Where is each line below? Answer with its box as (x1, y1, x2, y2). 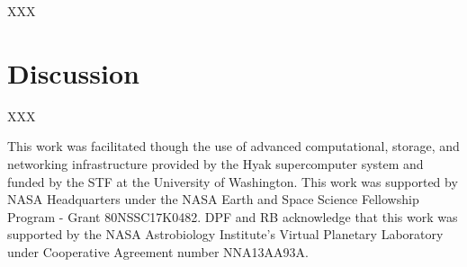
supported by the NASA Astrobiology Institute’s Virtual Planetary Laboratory (7, 225, 444, 244)
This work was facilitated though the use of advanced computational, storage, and (7, 137, 460, 156)
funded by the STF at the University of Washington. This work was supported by (7, 172, 458, 191)
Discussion (7, 54, 139, 91)
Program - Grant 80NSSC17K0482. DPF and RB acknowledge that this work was (7, 207, 458, 226)
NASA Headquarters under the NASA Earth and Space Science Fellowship (7, 190, 419, 209)
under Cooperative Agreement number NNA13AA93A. (7, 242, 309, 261)
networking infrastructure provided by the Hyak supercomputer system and (7, 154, 424, 173)
